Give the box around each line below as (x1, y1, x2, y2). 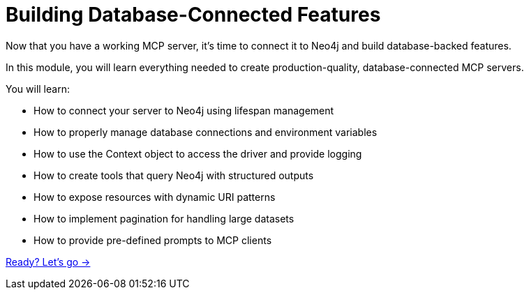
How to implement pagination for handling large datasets (33, 212, 295, 225)
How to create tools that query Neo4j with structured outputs (33, 169, 314, 181)
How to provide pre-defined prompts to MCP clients (33, 234, 272, 246)
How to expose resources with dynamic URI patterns (33, 190, 276, 203)
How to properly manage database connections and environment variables (33, 126, 378, 138)
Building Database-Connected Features (6, 3, 381, 27)
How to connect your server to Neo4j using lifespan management (33, 104, 334, 116)
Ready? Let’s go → (6, 255, 91, 268)
